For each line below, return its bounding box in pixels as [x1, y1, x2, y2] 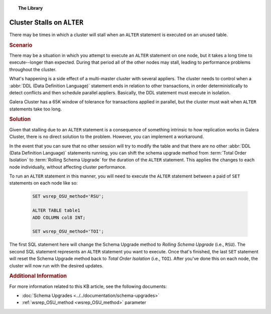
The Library [18, 5, 43, 11]
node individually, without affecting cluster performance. [9, 164, 126, 170]
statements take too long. [9, 106, 62, 112]
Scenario [9, 42, 33, 49]
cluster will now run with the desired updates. [9, 262, 104, 268]
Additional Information [9, 272, 67, 279]
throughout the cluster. [9, 66, 57, 72]
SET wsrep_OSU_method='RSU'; [32, 194, 104, 199]
